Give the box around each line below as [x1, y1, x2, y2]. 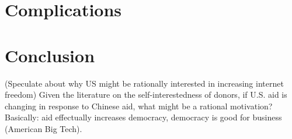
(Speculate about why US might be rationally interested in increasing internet [5, 77, 284, 89]
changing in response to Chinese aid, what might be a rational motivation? [5, 99, 273, 112]
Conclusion [5, 43, 95, 67]
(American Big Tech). [5, 122, 82, 134]
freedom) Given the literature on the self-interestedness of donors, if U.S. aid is [5, 88, 287, 101]
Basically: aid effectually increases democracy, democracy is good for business [5, 111, 282, 123]
